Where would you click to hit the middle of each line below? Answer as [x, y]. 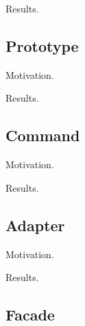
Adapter [35, 225]
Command [43, 135]
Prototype [42, 45]
